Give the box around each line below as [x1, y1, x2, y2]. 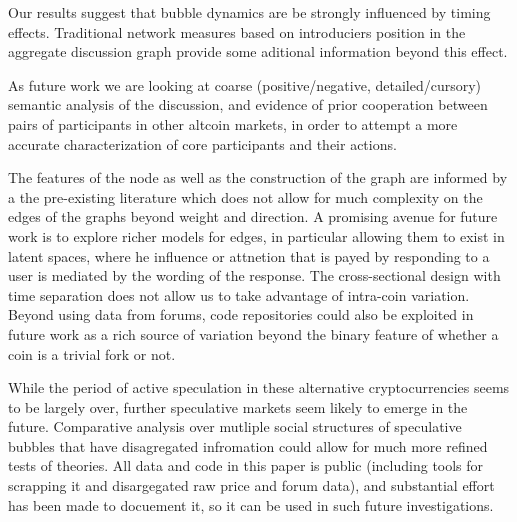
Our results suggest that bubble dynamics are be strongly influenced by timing [8, 2, 491, 22]
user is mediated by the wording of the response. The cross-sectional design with [8, 265, 501, 286]
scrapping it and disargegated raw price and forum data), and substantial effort [8, 475, 495, 496]
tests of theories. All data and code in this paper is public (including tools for [8, 455, 484, 476]
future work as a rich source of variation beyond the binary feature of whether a [8, 323, 499, 344]
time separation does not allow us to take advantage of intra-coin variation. [8, 284, 470, 305]
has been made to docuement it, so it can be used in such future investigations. [8, 494, 494, 515]
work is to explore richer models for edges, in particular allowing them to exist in [8, 225, 505, 246]
